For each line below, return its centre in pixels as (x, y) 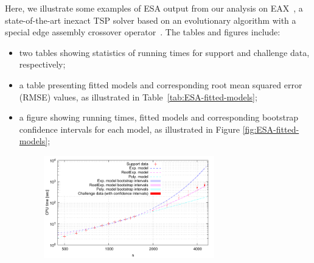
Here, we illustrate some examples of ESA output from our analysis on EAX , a (154, 8)
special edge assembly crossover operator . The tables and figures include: (143, 32)
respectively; (42, 64)
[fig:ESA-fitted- (271, 129)
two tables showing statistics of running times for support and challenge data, (164, 52)
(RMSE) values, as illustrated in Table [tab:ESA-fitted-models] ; (138, 96)
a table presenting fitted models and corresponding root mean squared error (161, 84)
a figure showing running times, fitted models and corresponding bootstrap (159, 117)
